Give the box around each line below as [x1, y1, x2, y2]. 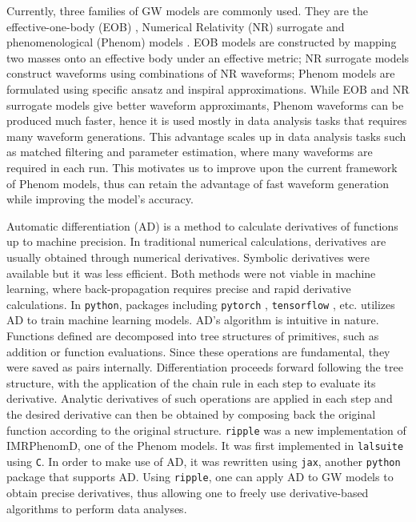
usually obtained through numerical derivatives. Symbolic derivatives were [6, 248, 370, 265]
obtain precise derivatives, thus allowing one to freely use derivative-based [6, 484, 369, 501]
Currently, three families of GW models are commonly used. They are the [6, 2, 369, 18]
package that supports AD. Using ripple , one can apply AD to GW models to [6, 468, 394, 485]
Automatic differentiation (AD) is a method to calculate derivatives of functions [6, 217, 398, 234]
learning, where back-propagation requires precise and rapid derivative [6, 280, 351, 297]
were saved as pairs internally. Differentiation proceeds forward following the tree [6, 359, 403, 375]
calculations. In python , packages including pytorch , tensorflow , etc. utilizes [6, 295, 395, 312]
